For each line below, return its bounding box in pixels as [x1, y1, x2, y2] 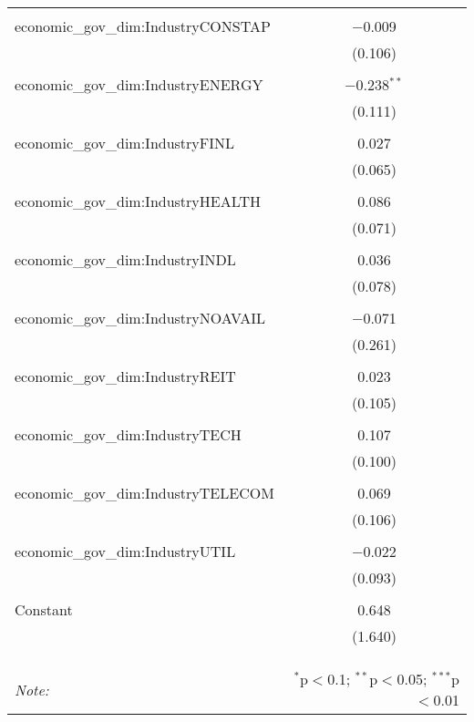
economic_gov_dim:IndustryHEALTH [15, 191, 261, 211]
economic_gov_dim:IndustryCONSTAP [15, 15, 271, 36]
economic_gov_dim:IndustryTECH [15, 424, 242, 445]
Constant [15, 599, 73, 620]
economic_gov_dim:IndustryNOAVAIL [15, 307, 266, 328]
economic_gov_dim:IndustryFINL [15, 132, 235, 153]
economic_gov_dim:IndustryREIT [15, 366, 236, 387]
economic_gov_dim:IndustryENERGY [15, 74, 263, 95]
